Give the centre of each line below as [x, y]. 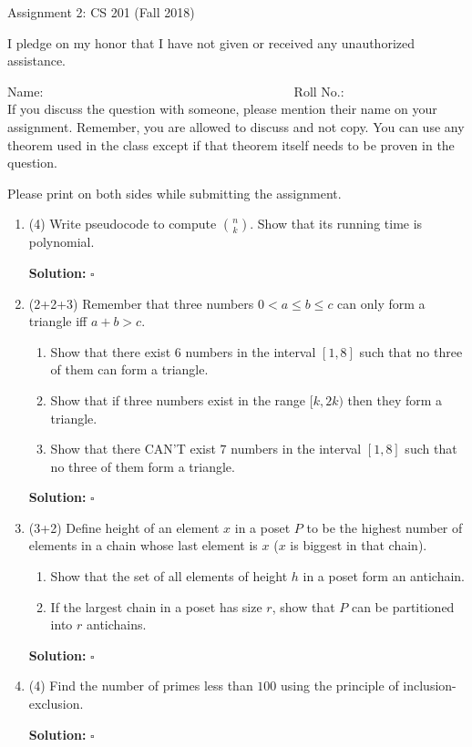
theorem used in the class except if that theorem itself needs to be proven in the [231, 144]
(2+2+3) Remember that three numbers [141, 303]
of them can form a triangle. [129, 369]
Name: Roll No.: [176, 91]
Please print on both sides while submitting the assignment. [174, 193]
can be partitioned [403, 606]
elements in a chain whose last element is [143, 545]
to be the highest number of [385, 527]
